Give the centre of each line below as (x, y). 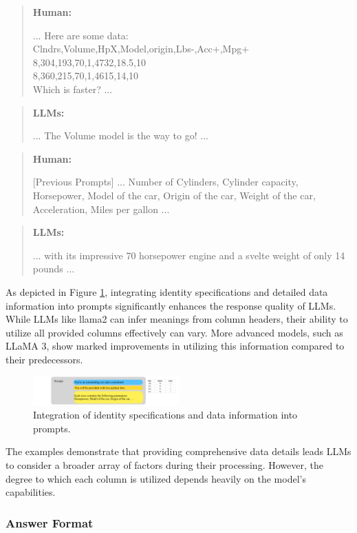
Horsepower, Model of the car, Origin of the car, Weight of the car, (174, 195)
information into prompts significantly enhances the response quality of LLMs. (171, 305)
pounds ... (54, 269)
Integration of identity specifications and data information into (165, 415)
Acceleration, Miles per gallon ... (101, 209)
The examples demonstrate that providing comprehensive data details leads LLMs (178, 451)
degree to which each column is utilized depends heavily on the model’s (156, 478)
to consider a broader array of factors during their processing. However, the (164, 465)
